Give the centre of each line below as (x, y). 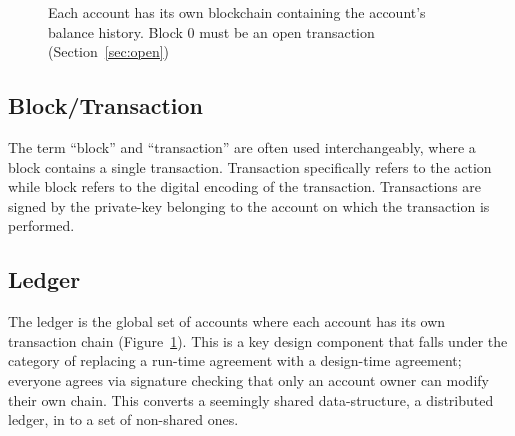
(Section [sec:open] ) (109, 51)
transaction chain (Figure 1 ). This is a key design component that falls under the (258, 340)
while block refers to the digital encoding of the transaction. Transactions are (245, 186)
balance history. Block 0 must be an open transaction (211, 31)
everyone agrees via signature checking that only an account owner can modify (248, 379)
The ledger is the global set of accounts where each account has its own (227, 321)
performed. (41, 225)
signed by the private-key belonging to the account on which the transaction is (249, 205)
